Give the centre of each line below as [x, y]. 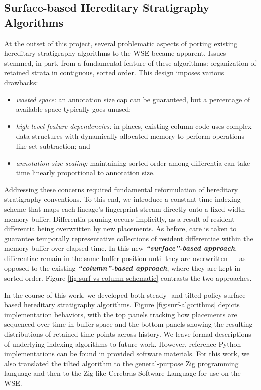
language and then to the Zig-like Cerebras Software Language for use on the [122, 373]
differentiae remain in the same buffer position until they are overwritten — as [125, 258]
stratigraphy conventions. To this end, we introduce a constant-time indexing [122, 199]
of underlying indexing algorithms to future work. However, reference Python [123, 344]
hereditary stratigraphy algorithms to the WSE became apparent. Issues [115, 53]
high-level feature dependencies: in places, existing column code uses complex [134, 126]
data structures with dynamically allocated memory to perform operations [130, 136]
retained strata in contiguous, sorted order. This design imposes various [114, 73]
